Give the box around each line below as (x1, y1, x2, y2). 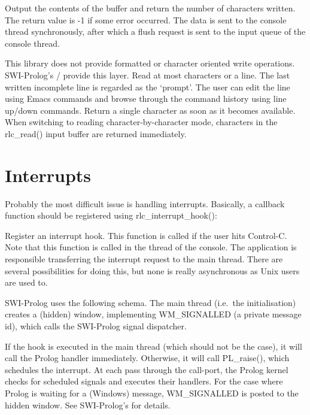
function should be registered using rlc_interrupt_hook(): (5, 209, 217, 222)
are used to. (5, 276, 48, 289)
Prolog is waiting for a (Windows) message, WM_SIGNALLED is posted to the (5, 386, 299, 399)
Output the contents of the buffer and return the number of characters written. (5, 2, 296, 14)
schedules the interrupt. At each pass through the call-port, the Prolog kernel (5, 363, 288, 375)
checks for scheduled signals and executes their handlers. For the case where (5, 375, 283, 387)
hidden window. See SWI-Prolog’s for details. (5, 398, 171, 411)
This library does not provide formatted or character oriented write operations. (5, 57, 295, 69)
